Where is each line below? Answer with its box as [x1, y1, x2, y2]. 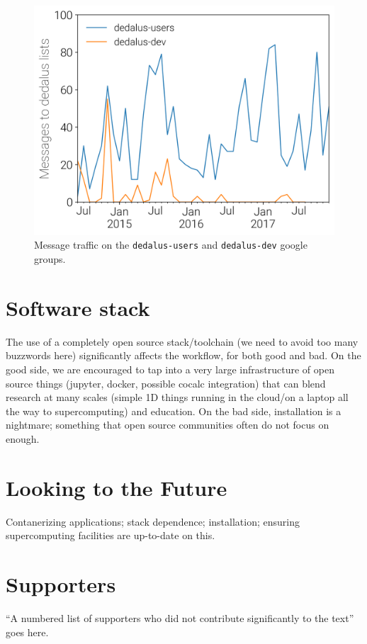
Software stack [6, 293, 150, 322]
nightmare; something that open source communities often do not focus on [6, 417, 329, 432]
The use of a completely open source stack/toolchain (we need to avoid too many [6, 334, 358, 349]
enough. [6, 431, 40, 446]
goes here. [6, 624, 49, 639]
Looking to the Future [6, 473, 227, 502]
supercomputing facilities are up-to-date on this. [6, 528, 215, 543]
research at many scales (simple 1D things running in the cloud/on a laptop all [6, 390, 349, 405]
